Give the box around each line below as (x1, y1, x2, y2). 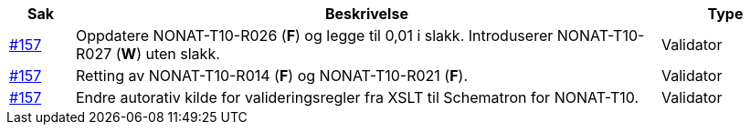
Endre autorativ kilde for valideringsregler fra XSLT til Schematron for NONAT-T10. (75, 88, 639, 107)
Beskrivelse (325, 5, 408, 23)
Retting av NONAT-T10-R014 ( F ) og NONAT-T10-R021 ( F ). (75, 66, 469, 85)
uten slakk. (145, 45, 220, 63)
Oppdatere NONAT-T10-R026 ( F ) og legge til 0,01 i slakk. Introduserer (75, 26, 554, 45)
